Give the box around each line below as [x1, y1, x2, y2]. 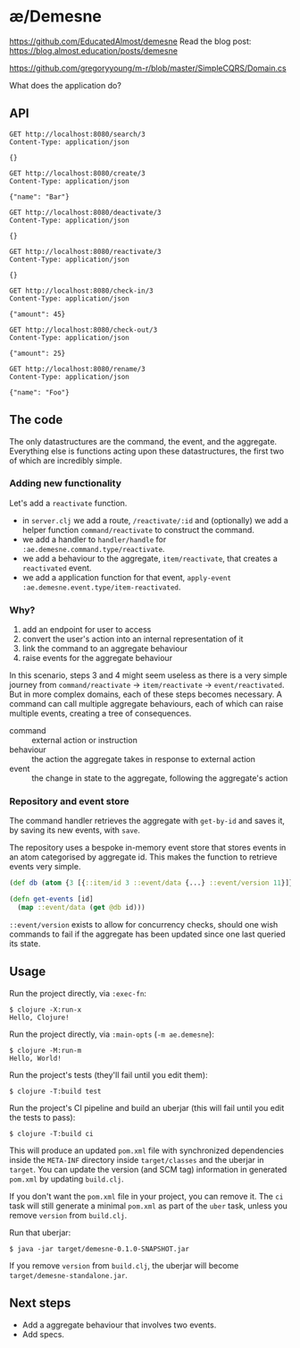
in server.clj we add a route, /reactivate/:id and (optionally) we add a [21, 514, 288, 525]
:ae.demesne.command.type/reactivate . [21, 543, 165, 554]
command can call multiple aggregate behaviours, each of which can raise [9, 699, 284, 709]
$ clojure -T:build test [9, 1087, 102, 1096]
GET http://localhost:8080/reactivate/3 [9, 247, 162, 256]
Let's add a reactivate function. [9, 497, 128, 508]
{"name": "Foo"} [9, 387, 70, 397]
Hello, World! [9, 1054, 62, 1063]
